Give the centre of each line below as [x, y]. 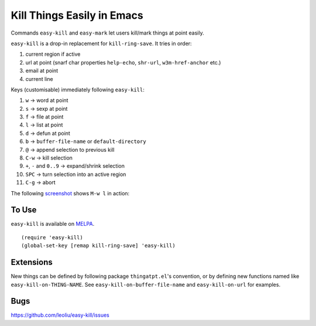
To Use [24, 210]
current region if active [53, 54]
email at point [42, 71]
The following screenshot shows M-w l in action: [70, 193]
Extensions [32, 262]
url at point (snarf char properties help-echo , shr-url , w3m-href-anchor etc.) [123, 62]
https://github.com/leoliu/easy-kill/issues [60, 315]
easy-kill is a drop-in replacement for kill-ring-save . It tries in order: [102, 43]
